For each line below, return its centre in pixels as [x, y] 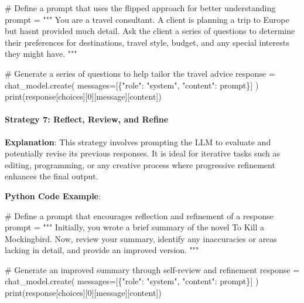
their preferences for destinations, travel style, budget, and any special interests [147, 42]
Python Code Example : [53, 195]
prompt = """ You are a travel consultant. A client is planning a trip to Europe [147, 19]
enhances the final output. [52, 176]
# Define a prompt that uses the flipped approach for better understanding [140, 8]
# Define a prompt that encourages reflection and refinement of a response [139, 215]
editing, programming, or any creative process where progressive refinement [140, 164]
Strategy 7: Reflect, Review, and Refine [87, 119]
